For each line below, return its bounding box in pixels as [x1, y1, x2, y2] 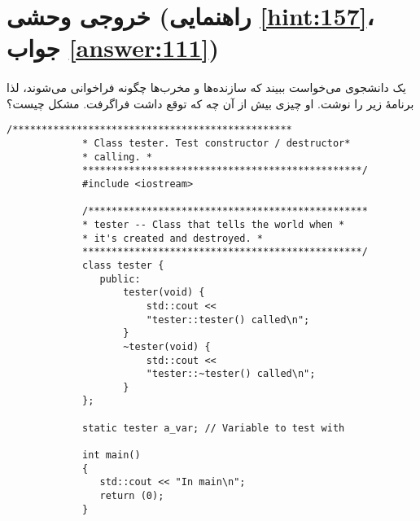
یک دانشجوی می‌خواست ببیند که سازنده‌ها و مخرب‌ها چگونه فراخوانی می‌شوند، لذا [7, 79, 406, 96]
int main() [82, 449, 141, 462]
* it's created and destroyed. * [82, 232, 263, 244]
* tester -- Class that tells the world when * [82, 218, 345, 230]
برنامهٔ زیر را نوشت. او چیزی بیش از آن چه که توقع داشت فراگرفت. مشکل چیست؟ [7, 94, 414, 112]
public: [99, 273, 141, 285]
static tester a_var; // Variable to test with [82, 422, 345, 434]
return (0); [99, 490, 164, 502]
